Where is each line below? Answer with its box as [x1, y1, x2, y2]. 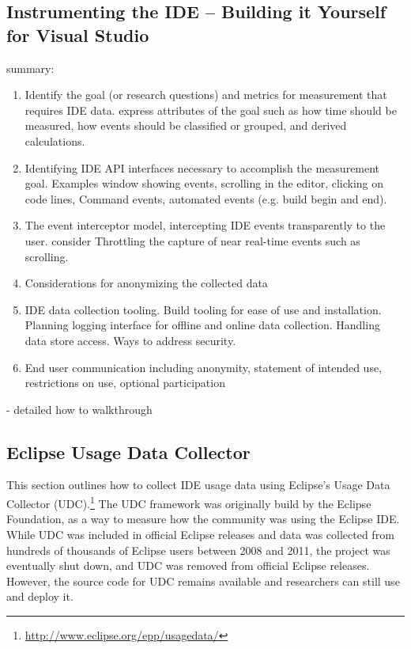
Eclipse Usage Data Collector [6, 439, 251, 464]
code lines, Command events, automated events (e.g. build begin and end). [25, 190, 387, 207]
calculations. [25, 132, 85, 149]
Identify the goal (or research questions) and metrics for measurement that [25, 86, 387, 103]
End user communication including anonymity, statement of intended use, [25, 359, 383, 375]
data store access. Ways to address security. [25, 332, 236, 348]
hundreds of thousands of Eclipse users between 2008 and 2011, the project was [6, 541, 390, 558]
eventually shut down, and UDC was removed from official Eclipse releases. [6, 557, 370, 574]
